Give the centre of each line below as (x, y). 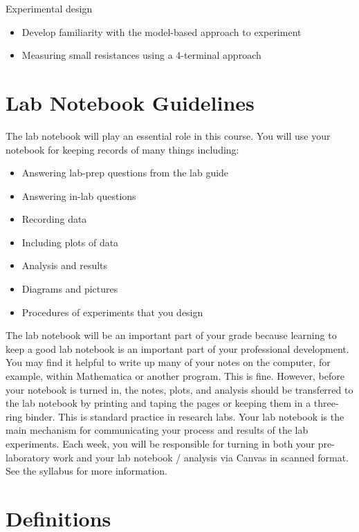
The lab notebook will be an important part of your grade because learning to (171, 335)
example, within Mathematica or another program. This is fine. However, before (175, 376)
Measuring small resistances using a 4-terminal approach (141, 55)
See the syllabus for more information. (87, 471)
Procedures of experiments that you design (112, 312)
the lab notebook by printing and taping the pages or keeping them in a (158, 403)
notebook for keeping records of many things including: (122, 149)
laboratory (28, 457)
